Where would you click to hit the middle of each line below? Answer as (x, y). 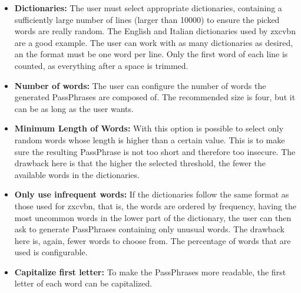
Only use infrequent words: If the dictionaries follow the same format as (152, 194)
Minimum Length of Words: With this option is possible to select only (149, 128)
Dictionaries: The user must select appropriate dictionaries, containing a (148, 8)
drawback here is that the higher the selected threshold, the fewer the (140, 163)
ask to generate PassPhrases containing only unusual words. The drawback (149, 229)
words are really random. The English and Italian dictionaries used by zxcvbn (155, 31)
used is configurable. (51, 252)
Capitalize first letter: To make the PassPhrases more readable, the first (150, 271)
